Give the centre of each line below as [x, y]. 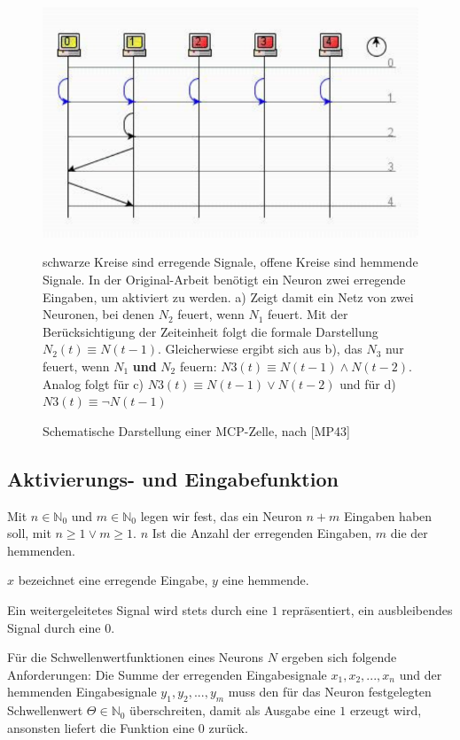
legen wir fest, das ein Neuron [221, 515]
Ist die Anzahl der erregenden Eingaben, [262, 533]
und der [421, 674]
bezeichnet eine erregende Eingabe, [113, 580]
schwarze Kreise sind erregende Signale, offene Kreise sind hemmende [230, 262]
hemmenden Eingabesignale [82, 692]
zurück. [228, 727]
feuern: [198, 366]
